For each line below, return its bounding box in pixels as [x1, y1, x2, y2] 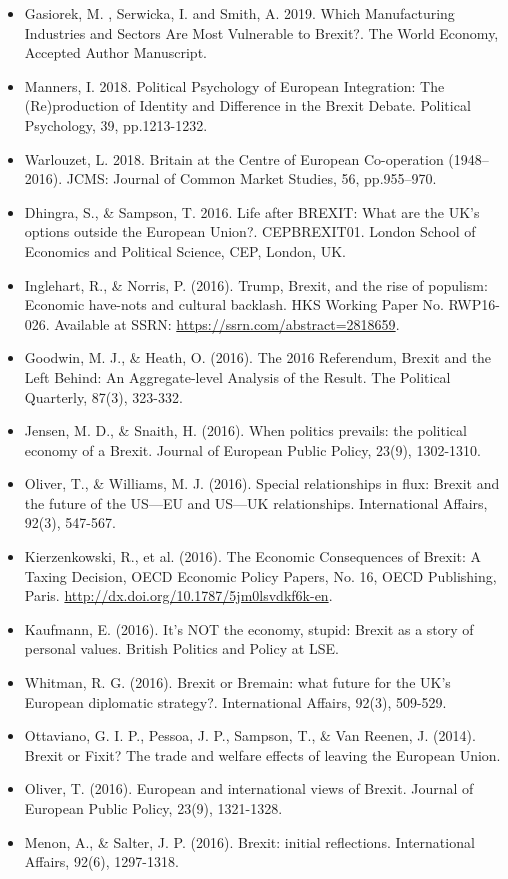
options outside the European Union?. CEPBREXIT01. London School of [24, 221, 476, 242]
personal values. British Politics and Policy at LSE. [24, 638, 339, 659]
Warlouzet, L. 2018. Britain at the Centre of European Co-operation [24, 148, 444, 169]
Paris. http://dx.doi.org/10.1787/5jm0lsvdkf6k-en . [24, 585, 333, 606]
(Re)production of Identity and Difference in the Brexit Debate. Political [24, 95, 471, 116]
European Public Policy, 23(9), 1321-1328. [24, 798, 283, 818]
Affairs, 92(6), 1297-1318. [24, 851, 179, 872]
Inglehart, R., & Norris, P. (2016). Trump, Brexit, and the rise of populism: [24, 274, 488, 295]
